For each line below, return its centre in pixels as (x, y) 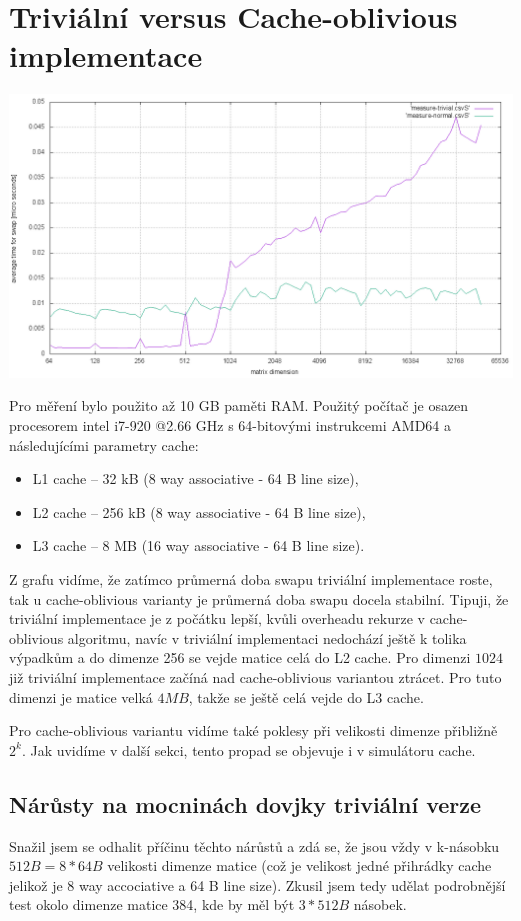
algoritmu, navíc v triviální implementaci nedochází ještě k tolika (267, 637)
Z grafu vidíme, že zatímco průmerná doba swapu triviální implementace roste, (251, 578)
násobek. (380, 904)
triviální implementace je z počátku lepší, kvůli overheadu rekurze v (217, 618)
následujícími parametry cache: (104, 444)
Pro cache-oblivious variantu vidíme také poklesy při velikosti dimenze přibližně (253, 730)
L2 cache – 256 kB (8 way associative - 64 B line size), (199, 511)
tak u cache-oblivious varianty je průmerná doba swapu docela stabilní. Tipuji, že (259, 598)
